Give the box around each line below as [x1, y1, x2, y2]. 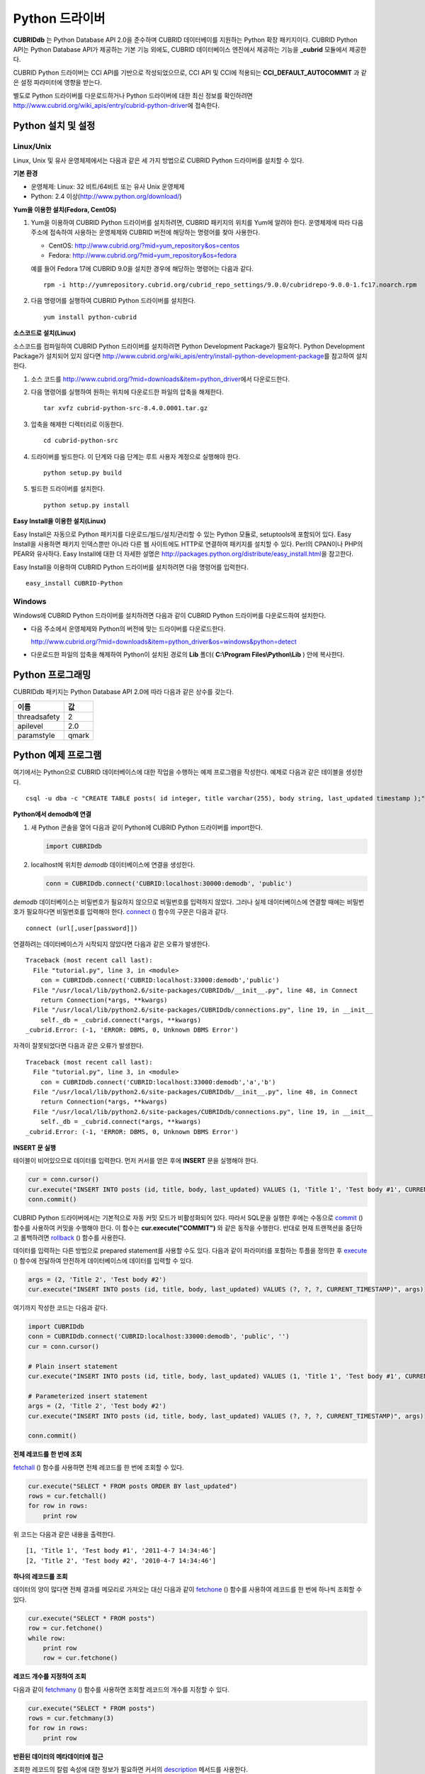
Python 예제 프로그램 [13, 749, 102, 761]
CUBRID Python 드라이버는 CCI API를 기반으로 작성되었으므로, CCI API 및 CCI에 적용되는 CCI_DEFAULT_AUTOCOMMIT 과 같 [13, 68, 368, 77]
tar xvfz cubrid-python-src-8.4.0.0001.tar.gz [43, 404, 208, 412]
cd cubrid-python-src [43, 436, 118, 445]
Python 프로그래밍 [13, 669, 91, 681]
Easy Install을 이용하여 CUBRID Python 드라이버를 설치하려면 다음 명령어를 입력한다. [13, 563, 249, 571]
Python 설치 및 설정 [13, 119, 96, 131]
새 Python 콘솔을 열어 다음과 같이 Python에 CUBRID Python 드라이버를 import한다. [30, 823, 263, 832]
